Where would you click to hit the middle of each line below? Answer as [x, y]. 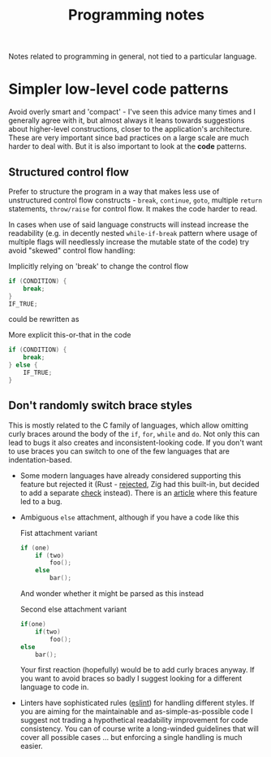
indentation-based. [40, 459]
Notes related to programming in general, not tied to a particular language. [133, 57]
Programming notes [136, 15]
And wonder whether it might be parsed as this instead [112, 594]
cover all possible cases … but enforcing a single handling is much [131, 737]
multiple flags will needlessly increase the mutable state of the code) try [129, 241]
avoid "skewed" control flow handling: [72, 250]
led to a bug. [41, 501]
